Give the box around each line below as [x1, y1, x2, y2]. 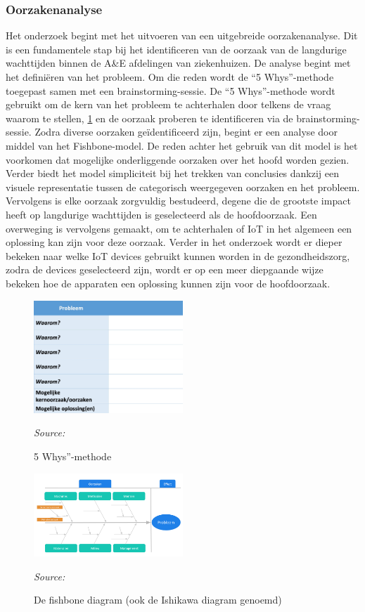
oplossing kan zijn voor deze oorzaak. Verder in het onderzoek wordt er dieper [6, 235, 342, 249]
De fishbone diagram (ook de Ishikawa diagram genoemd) [34, 592, 282, 607]
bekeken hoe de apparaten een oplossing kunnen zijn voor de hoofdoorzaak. [6, 275, 331, 290]
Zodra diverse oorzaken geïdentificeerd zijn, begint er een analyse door [34, 124, 338, 139]
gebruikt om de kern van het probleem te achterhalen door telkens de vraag [6, 97, 331, 112]
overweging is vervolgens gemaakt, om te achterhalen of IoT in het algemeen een [6, 221, 352, 235]
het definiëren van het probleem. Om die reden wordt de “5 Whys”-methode [6, 70, 334, 84]
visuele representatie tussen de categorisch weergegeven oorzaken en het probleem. [6, 179, 360, 194]
